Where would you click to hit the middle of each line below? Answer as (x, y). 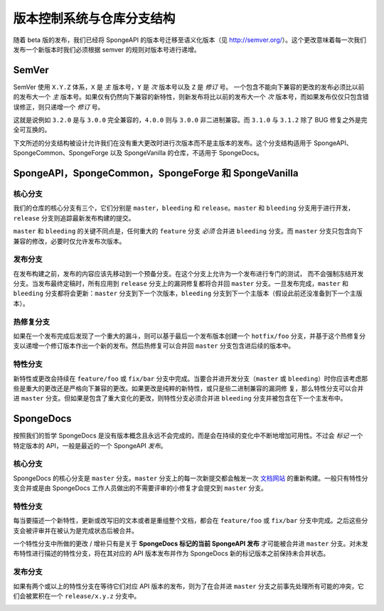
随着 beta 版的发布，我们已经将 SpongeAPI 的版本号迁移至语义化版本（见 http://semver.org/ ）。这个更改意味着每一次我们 (190, 40)
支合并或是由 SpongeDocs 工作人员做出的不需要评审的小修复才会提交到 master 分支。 (140, 488)
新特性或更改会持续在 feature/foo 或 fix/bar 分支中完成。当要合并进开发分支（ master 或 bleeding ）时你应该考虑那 (191, 378)
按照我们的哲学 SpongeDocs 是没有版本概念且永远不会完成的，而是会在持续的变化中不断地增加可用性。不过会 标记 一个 (188, 436)
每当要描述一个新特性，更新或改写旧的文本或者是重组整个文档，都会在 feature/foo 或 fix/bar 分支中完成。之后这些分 (191, 521)
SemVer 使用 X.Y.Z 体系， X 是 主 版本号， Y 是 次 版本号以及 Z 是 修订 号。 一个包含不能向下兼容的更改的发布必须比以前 (189, 87)
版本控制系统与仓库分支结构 (94, 18)
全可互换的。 (32, 130)
